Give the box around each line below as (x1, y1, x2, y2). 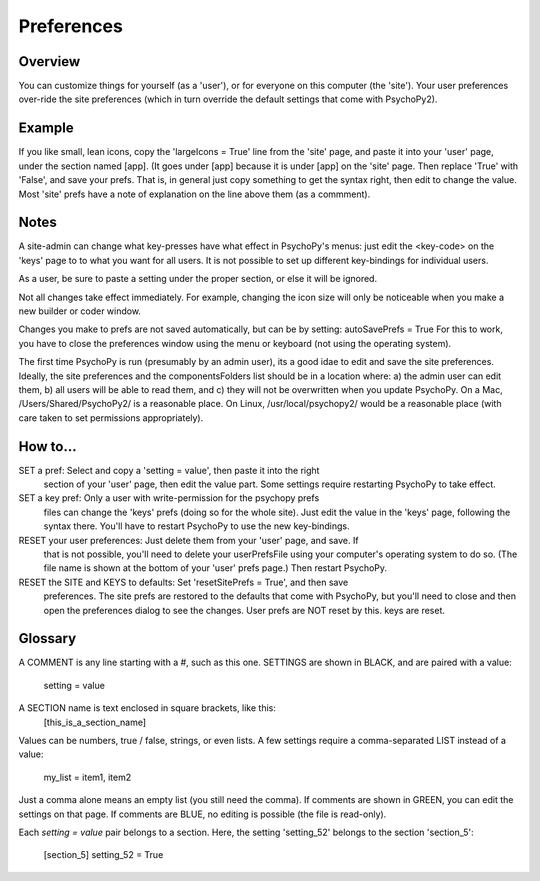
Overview (18, 53, 81, 70)
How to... (18, 438, 77, 455)
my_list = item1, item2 (43, 771, 132, 783)
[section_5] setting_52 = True (43, 849, 164, 861)
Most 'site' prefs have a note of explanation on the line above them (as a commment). (18, 188, 371, 200)
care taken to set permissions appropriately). (18, 411, 204, 424)
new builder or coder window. (18, 305, 142, 317)
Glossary (18, 630, 77, 647)
